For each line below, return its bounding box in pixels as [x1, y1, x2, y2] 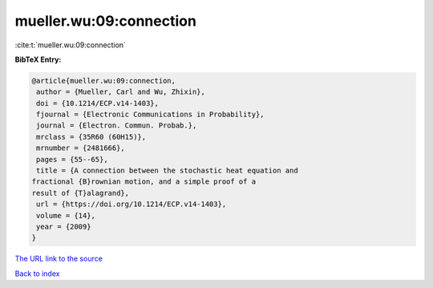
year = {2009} [36, 222, 91, 231]
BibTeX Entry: [14, 55, 62, 64]
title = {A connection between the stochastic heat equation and [36, 166, 298, 176]
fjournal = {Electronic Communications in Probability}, [36, 110, 265, 120]
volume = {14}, [36, 211, 96, 220]
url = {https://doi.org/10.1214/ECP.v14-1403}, [36, 200, 227, 209]
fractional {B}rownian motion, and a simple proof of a [31, 177, 257, 186]
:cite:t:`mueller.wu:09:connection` [14, 40, 126, 50]
